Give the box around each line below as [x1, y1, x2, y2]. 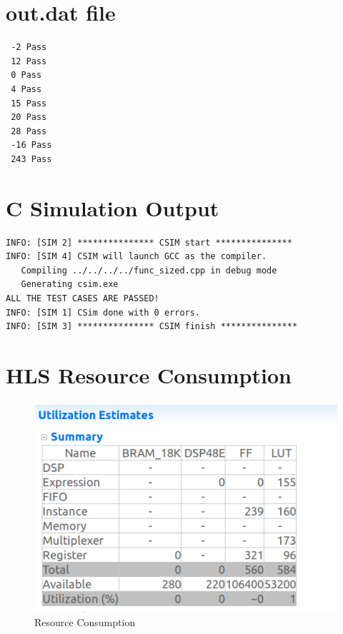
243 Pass [11, 154, 52, 164]
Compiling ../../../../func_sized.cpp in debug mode [21, 265, 277, 276]
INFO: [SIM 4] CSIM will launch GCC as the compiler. [6, 251, 267, 262]
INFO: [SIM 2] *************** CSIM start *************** [6, 237, 292, 248]
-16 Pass [11, 140, 52, 151]
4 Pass [11, 84, 42, 94]
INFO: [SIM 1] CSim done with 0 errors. [6, 307, 201, 318]
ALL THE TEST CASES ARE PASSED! [6, 293, 159, 303]
